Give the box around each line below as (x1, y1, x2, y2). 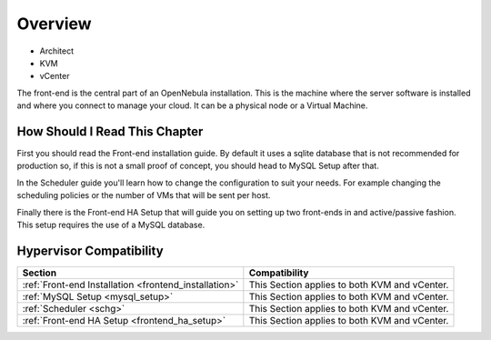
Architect (39, 45, 75, 56)
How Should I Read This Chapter (16, 124, 204, 139)
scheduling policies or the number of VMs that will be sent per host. (16, 190, 271, 201)
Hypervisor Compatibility (16, 243, 164, 258)
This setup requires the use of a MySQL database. (16, 219, 205, 230)
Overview (16, 14, 92, 34)
